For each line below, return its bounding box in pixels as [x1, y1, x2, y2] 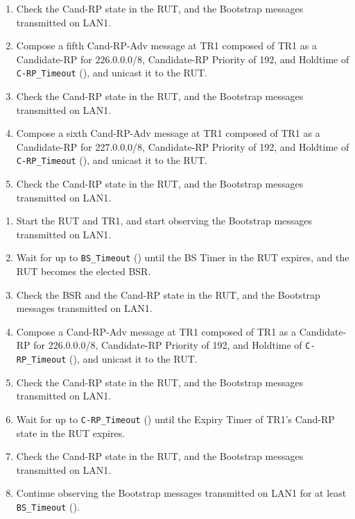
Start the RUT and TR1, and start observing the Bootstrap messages [16, 213, 313, 228]
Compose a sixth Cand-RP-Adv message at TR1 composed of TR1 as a [16, 126, 320, 140]
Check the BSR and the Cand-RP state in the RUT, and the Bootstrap [16, 287, 320, 302]
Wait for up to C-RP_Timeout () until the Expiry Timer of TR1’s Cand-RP [16, 411, 335, 426]
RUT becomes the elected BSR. [16, 264, 151, 279]
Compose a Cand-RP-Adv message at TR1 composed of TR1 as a [16, 324, 296, 338]
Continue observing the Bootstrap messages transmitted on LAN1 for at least [16, 486, 347, 500]
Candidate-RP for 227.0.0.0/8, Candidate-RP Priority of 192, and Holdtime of [16, 139, 349, 154]
